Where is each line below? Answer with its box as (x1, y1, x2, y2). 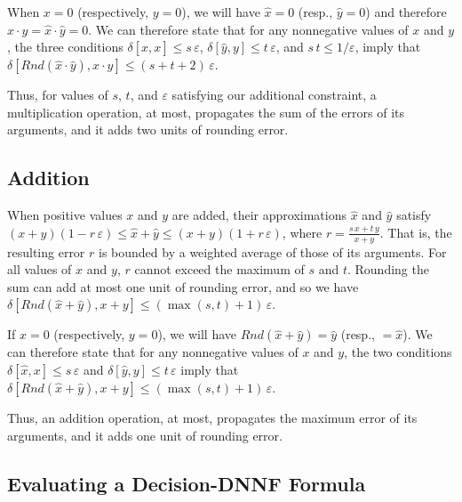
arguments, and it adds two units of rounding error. (7, 120, 289, 139)
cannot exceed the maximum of (134, 260, 305, 279)
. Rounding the (346, 260, 429, 279)
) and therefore (365, 3, 447, 20)
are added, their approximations (171, 206, 347, 224)
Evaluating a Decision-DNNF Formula (7, 469, 366, 497)
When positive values (7, 206, 123, 224)
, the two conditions (344, 343, 452, 361)
